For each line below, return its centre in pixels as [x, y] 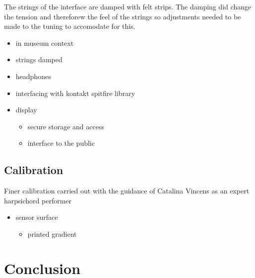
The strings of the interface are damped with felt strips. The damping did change [128, 6]
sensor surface [37, 217]
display [26, 110]
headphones [33, 76]
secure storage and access [66, 126]
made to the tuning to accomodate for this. [70, 26]
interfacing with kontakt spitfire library [75, 93]
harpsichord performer [38, 200]
